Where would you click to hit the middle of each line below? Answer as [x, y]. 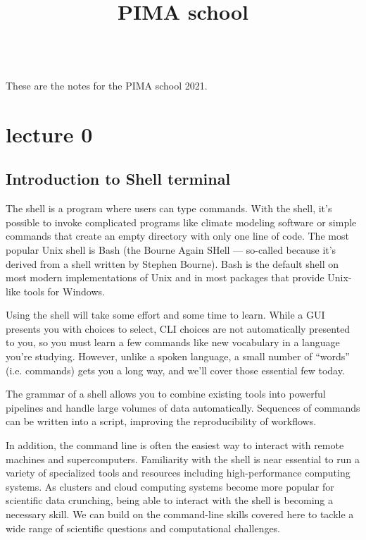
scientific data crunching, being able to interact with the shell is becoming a [170, 500]
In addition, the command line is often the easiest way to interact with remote [175, 445]
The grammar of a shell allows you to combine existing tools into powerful [166, 394]
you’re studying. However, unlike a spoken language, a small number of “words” [178, 356]
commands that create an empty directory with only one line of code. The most [177, 236]
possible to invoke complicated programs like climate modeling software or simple [181, 222]
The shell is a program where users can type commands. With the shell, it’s [169, 208]
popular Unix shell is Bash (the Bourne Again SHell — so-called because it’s [171, 249]
